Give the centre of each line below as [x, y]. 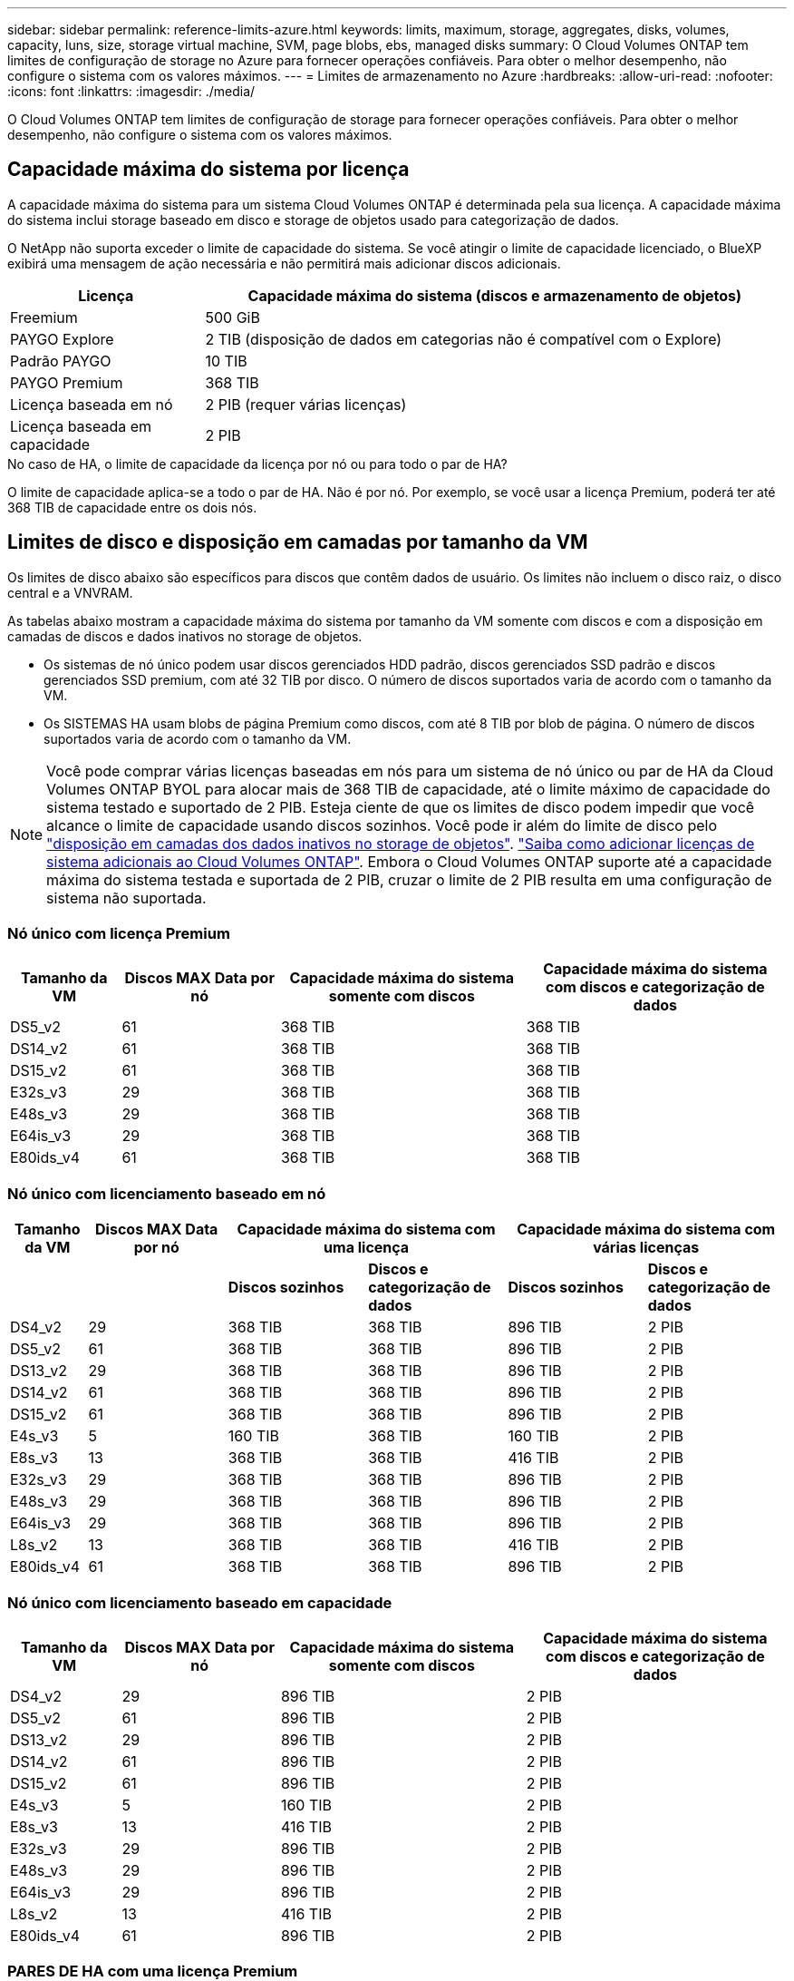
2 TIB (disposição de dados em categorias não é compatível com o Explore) [464, 339]
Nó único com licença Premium [119, 934]
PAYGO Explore [62, 339]
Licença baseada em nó [92, 404]
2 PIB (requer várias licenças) [306, 404]
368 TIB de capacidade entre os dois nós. [132, 507]
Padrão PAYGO [61, 361]
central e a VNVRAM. [70, 592]
